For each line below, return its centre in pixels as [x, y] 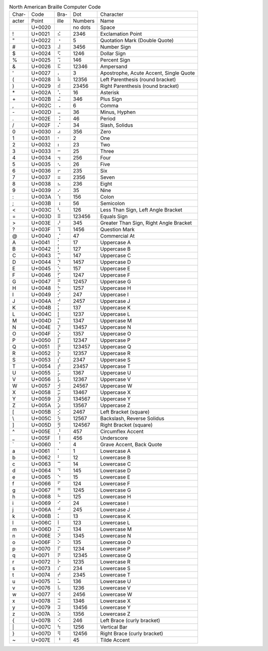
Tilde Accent [115, 640]
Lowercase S [115, 569]
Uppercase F [115, 275]
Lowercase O [116, 542]
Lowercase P [115, 549]
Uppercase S [115, 360]
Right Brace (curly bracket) [132, 634]
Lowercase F [115, 484]
